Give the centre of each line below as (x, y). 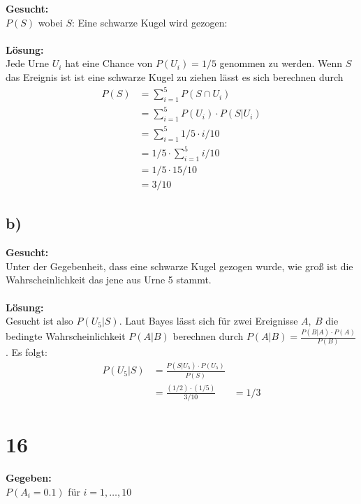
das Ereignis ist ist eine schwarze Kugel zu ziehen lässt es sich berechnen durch (175, 76)
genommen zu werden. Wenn (281, 63)
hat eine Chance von (109, 63)
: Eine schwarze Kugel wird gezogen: (149, 22)
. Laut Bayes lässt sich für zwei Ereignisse (208, 321)
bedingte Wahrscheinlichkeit (66, 336)
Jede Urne (28, 63)
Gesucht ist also (39, 321)
